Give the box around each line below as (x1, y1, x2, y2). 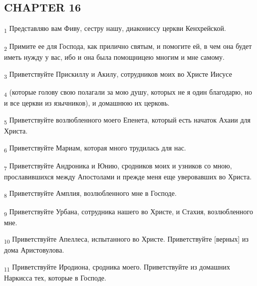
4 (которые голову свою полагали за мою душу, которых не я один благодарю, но (4, 87, 253, 98)
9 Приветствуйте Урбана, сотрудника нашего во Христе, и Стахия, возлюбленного (4, 206, 253, 218)
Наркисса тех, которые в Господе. (4, 273, 106, 283)
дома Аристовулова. (4, 245, 64, 255)
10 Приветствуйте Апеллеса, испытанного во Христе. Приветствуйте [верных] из (4, 234, 249, 246)
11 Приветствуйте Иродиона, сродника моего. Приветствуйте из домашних (4, 262, 230, 273)
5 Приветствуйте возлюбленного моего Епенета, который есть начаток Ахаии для (4, 114, 251, 126)
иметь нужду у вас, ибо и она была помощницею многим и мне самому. (4, 52, 225, 62)
